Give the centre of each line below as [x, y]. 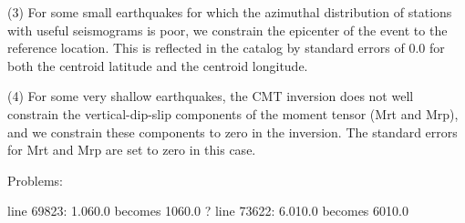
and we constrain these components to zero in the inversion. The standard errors [232, 132]
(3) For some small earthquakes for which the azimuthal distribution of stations [230, 12]
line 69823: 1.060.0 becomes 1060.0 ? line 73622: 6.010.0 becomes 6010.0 [208, 211]
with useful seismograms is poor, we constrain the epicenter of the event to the [227, 30]
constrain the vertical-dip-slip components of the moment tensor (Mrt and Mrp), [233, 113]
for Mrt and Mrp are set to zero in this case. [132, 150]
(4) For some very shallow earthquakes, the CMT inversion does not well [211, 96]
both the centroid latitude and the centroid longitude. [158, 65]
